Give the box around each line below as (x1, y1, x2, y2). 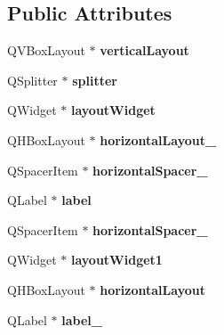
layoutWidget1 (70, 250, 163, 269)
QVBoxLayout (7, 41, 85, 60)
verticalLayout (100, 41, 189, 60)
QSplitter (7, 70, 58, 89)
